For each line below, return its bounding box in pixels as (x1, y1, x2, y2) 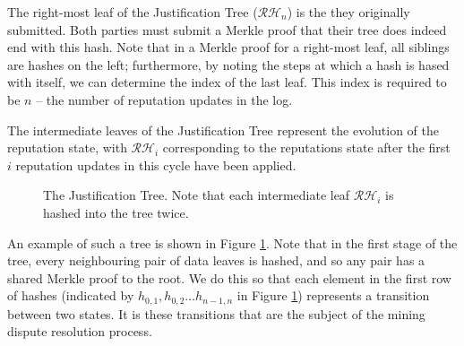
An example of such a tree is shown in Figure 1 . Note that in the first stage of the (7, 233, 458, 252)
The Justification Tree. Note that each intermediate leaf (43, 186, 350, 204)
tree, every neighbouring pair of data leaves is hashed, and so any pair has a (7, 251, 425, 270)
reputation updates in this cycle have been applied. (15, 155, 296, 174)
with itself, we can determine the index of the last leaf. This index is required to (7, 73, 447, 91)
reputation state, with (7, 138, 127, 157)
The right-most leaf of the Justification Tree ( (7, 3, 258, 21)
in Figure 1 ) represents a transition (236, 286, 430, 305)
